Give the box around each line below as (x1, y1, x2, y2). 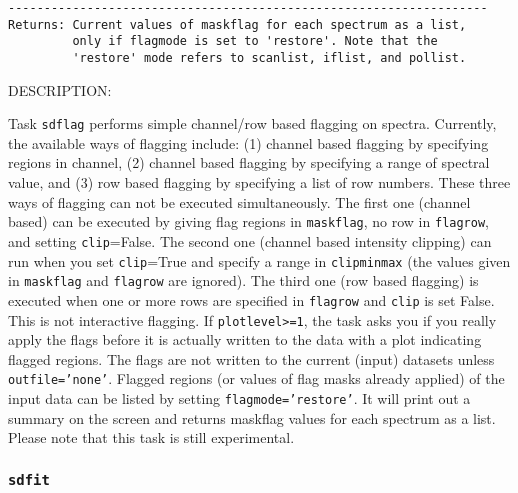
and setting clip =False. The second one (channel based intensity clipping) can (8, 230, 492, 251)
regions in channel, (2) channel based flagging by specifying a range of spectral (8, 152, 490, 173)
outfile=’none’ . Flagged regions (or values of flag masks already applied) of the (8, 368, 505, 389)
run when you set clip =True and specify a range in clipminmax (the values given (8, 250, 511, 271)
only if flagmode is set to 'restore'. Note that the (72, 34, 438, 49)
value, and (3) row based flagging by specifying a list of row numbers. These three (8, 172, 511, 193)
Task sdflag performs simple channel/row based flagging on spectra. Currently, (8, 113, 497, 134)
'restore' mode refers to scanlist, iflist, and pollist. (72, 50, 467, 65)
